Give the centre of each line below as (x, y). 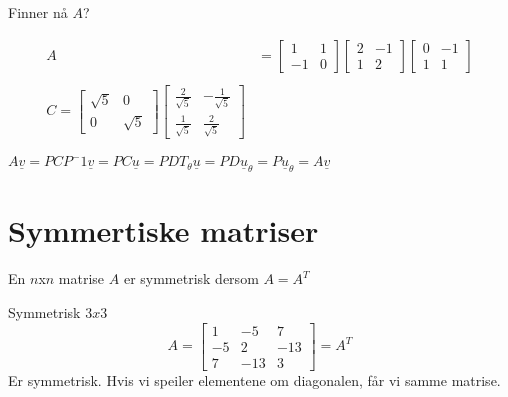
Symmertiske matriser (163, 230)
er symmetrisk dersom (191, 278)
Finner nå (38, 12)
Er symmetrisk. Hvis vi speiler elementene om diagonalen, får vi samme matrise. (254, 379)
